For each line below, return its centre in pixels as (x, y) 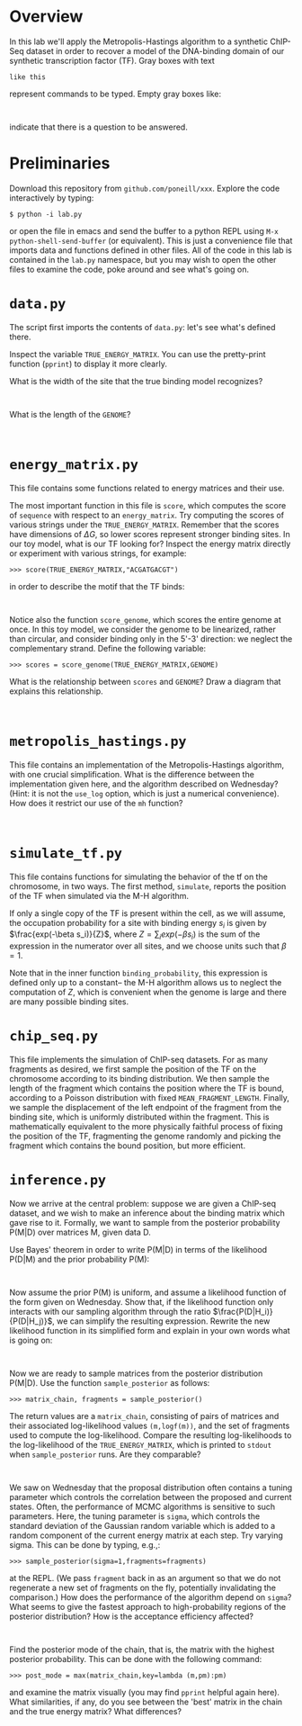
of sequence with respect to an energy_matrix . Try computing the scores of (147, 515)
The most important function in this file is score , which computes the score (148, 505)
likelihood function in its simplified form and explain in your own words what (150, 1331)
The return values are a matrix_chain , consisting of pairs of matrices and (144, 1416)
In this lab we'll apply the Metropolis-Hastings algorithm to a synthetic (139, 41)
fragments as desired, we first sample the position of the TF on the (133, 1069)
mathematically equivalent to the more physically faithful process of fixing (146, 1127)
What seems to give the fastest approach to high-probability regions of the (147, 1607)
